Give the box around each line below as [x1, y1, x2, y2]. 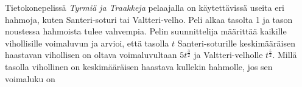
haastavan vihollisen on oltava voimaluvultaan [5, 48, 177, 61]
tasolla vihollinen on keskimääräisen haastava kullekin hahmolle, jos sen [5, 60, 273, 72]
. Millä [272, 48, 297, 61]
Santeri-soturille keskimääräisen [177, 36, 295, 49]
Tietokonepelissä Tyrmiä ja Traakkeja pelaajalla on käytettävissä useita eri [5, 1, 284, 13]
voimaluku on [5, 72, 55, 85]
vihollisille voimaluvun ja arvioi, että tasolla [5, 36, 169, 49]
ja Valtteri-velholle [194, 48, 263, 61]
